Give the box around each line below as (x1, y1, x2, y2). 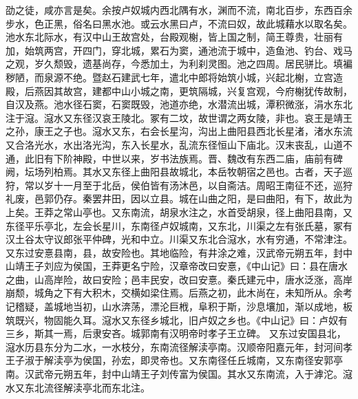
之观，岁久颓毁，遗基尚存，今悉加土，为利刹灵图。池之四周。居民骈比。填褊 (6, 56, 352, 71)
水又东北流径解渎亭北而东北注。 (6, 380, 150, 394)
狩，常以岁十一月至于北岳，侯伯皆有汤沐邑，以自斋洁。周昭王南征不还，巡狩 (6, 177, 352, 192)
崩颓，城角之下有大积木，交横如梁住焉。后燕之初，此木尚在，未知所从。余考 (6, 285, 352, 300)
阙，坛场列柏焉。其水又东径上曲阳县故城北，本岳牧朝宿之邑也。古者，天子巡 (6, 164, 352, 179)
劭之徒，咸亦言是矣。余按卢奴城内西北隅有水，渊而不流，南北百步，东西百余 (6, 3, 352, 17)
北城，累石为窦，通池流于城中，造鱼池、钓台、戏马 (120, 43, 352, 57)
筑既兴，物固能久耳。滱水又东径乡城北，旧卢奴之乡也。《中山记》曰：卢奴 (6, 312, 338, 327)
